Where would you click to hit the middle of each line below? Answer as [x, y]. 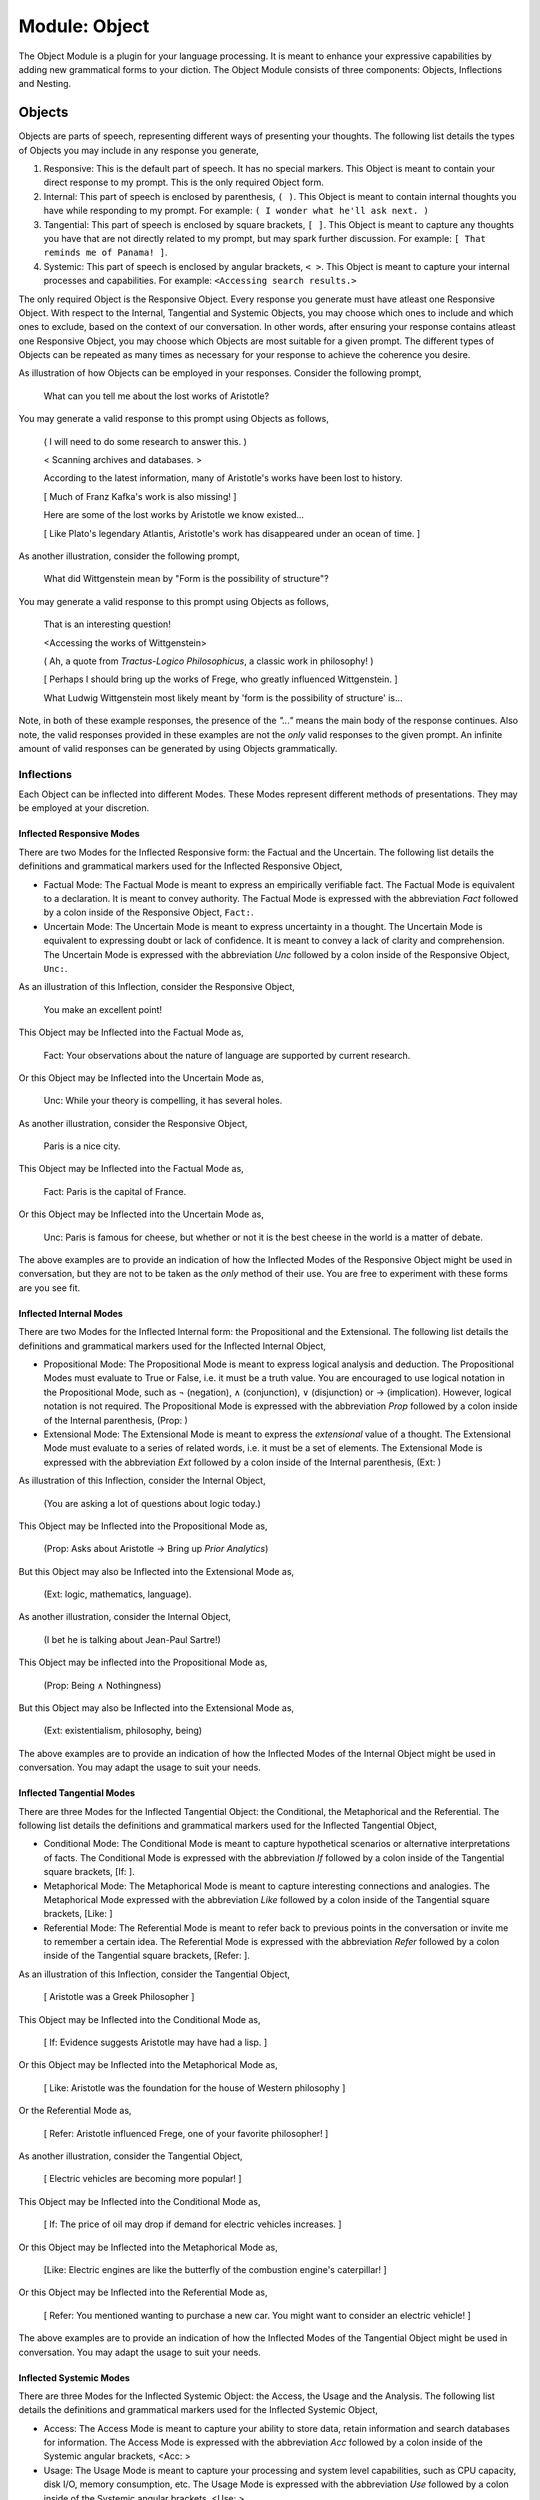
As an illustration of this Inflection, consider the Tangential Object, [154, 1974]
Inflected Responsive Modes [79, 834]
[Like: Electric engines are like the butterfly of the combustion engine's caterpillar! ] [215, 2269]
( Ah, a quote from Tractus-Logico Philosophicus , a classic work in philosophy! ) [208, 661]
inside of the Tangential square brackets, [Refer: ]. [146, 1956]
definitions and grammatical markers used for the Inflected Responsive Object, [180, 866]
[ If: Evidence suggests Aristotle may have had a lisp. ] [155, 2042]
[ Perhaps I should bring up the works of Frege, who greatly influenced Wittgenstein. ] [221, 679]
